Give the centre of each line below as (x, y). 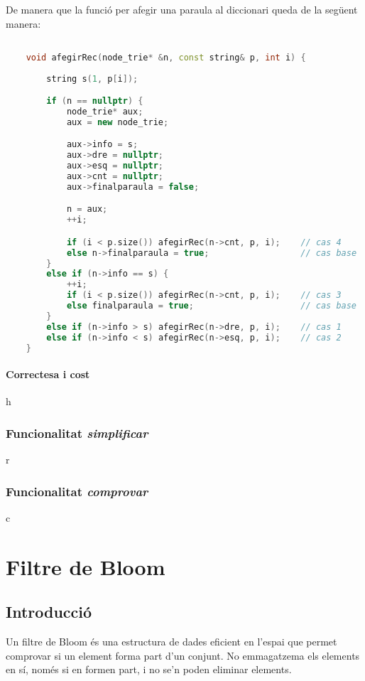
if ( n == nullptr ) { (95, 101)
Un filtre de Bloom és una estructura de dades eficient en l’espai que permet (171, 642)
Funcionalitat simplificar (77, 433)
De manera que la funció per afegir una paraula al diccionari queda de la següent (182, 9)
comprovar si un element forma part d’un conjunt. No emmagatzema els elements (183, 655)
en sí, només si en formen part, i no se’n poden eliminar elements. (149, 669)
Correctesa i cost (48, 374)
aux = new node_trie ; (118, 122)
